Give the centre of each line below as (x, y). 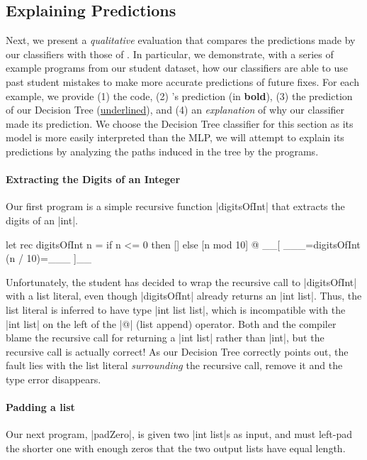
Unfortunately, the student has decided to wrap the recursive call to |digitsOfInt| (181, 281)
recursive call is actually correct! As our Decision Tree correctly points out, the (177, 351)
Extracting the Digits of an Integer (93, 179)
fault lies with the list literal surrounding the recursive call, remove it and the (174, 365)
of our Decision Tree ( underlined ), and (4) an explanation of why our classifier (175, 110)
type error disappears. (53, 379)
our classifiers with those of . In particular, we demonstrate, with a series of (170, 54)
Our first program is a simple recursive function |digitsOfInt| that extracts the (175, 206)
